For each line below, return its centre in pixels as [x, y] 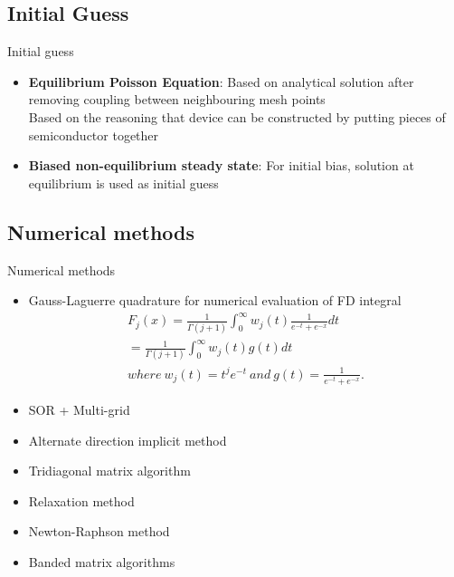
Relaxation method [81, 500]
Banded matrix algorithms [102, 562]
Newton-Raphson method [99, 531]
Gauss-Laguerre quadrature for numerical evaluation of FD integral [215, 300]
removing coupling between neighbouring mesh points [177, 99]
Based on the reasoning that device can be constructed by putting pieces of [237, 116]
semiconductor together [94, 135]
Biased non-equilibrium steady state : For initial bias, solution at [221, 165]
